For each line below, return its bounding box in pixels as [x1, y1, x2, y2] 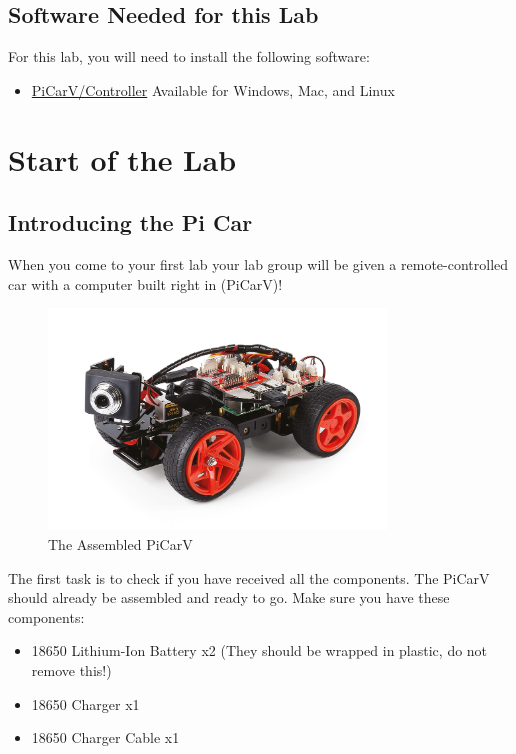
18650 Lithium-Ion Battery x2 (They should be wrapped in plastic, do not [31, 640, 488, 661]
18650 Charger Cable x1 [31, 727, 180, 748]
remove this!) [31, 659, 112, 680]
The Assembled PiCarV [48, 534, 193, 554]
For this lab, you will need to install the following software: [8, 46, 370, 67]
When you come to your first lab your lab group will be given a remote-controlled [8, 253, 509, 274]
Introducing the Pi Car [8, 207, 253, 238]
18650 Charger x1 [31, 693, 140, 714]
